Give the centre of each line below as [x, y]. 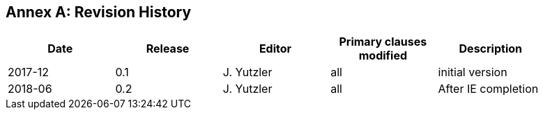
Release [168, 49]
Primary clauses [383, 42]
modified [383, 56]
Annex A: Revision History [99, 12]
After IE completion [488, 89]
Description [490, 49]
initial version [473, 72]
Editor [275, 49]
